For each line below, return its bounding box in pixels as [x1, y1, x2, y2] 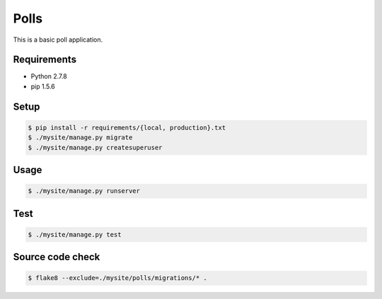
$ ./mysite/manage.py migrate [28, 134, 133, 141]
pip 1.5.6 [30, 82, 56, 90]
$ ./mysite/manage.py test [28, 230, 122, 238]
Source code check [13, 251, 100, 263]
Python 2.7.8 [30, 72, 67, 81]
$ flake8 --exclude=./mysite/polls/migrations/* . [28, 274, 208, 282]
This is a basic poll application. [13, 35, 103, 44]
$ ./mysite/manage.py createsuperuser [28, 143, 163, 151]
